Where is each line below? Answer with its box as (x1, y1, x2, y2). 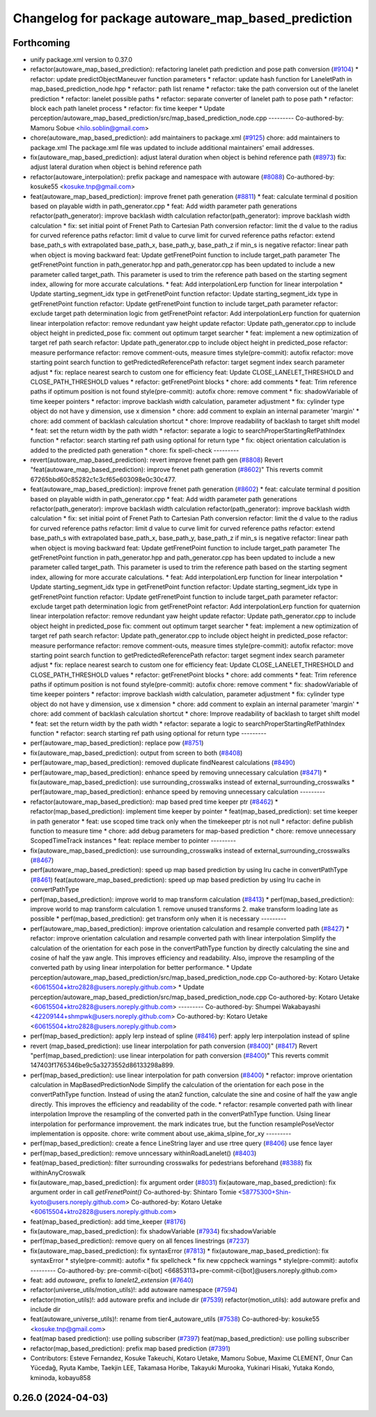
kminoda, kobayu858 (30, 1373, 91, 1381)
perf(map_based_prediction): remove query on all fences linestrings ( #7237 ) (30, 1237, 250, 1245)
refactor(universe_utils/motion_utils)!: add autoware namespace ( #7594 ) (30, 1286, 238, 1294)
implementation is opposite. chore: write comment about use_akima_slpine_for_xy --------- (30, 1130, 292, 1138)
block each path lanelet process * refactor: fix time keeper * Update (30, 105, 226, 113)
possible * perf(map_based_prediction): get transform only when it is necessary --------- (30, 915, 287, 923)
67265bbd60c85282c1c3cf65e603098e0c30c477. (30, 475, 177, 483)
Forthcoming (13, 37, 70, 49)
